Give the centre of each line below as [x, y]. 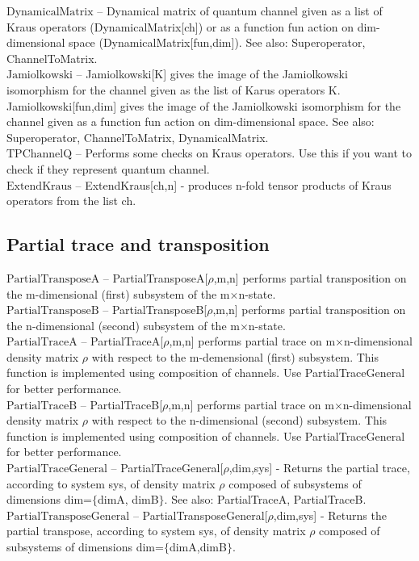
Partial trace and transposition [138, 244]
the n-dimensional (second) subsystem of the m [123, 325]
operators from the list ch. [71, 201]
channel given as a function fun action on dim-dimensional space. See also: [191, 121]
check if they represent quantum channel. [108, 168]
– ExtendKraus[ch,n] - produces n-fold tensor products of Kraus [233, 184]
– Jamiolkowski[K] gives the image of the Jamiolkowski [212, 74]
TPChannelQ [40, 155]
